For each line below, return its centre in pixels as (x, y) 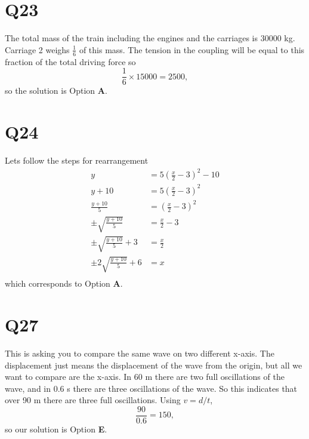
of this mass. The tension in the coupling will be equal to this (192, 49)
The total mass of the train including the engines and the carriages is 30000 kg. (150, 38)
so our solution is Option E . (56, 429)
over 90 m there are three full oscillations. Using (93, 400)
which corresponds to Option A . (64, 283)
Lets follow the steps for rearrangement (77, 160)
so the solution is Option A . (56, 90)
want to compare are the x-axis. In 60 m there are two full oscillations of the (145, 377)
